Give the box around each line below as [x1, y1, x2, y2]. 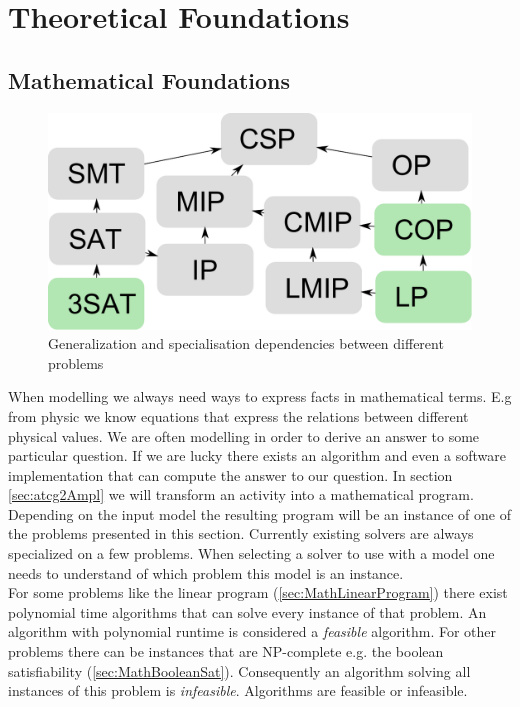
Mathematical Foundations [8, 64, 291, 95]
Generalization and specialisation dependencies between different [48, 333, 444, 354]
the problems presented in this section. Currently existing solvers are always [8, 523, 474, 544]
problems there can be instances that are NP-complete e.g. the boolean [8, 641, 444, 662]
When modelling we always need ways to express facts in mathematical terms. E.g [8, 386, 512, 407]
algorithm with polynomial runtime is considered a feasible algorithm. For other [8, 621, 497, 642]
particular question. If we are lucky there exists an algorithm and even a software [8, 445, 506, 466]
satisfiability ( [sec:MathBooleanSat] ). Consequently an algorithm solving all [8, 660, 471, 681]
